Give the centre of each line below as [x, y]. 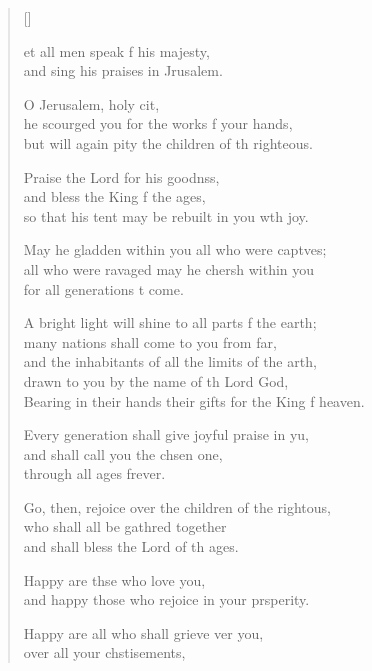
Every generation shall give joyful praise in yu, [166, 434]
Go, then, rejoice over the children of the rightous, [177, 506]
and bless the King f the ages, [114, 196]
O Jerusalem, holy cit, [91, 103]
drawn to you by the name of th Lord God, [156, 380]
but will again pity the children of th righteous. [168, 142]
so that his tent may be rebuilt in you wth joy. [166, 215]
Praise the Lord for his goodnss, [121, 176]
